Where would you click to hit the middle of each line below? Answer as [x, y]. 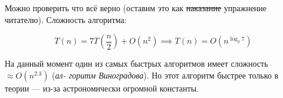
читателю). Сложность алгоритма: [66, 19]
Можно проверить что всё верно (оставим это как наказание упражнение [136, 8]
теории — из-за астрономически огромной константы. [102, 88]
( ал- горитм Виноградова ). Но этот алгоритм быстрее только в [165, 75]
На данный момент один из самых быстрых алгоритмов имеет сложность [136, 63]
